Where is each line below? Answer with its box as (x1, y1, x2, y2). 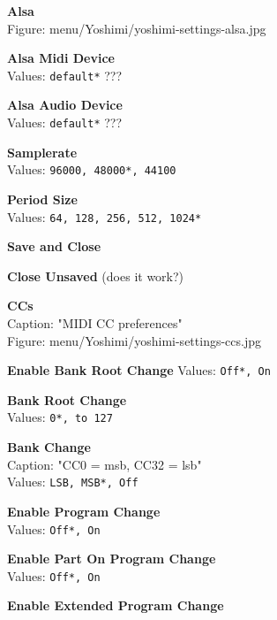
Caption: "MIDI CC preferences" (7, 313, 183, 332)
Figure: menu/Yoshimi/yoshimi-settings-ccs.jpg (7, 331, 262, 349)
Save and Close (7, 237, 101, 256)
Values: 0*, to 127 (7, 408, 113, 426)
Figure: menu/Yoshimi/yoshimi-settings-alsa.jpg (7, 19, 266, 37)
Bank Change (7, 438, 91, 456)
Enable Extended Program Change (7, 596, 224, 615)
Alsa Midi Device (7, 49, 115, 67)
